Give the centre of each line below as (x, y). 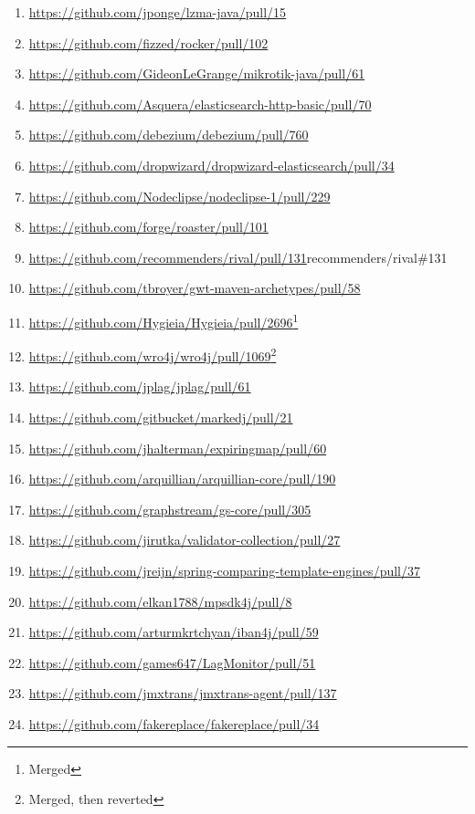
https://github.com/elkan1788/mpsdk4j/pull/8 (160, 601)
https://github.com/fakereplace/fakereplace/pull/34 (174, 723)
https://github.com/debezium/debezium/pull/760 (169, 135)
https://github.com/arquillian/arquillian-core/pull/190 (182, 479)
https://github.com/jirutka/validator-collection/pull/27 (185, 540)
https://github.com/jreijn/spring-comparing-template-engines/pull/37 (224, 570)
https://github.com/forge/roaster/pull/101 (148, 227)
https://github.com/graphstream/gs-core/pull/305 (170, 509)
